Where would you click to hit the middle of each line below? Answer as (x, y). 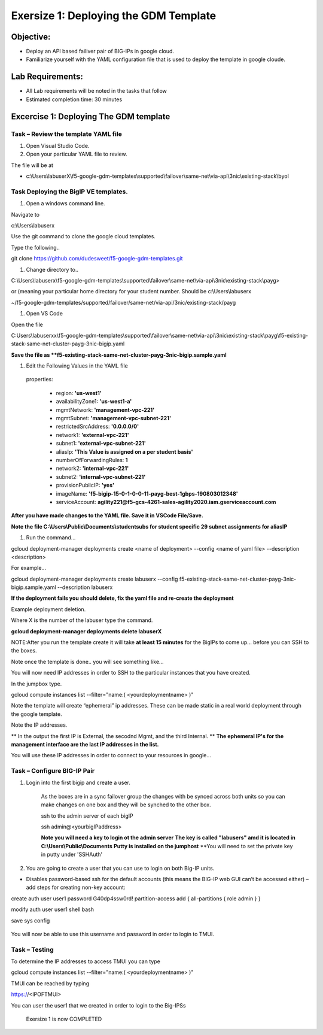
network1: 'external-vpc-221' (92, 435)
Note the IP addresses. (39, 725)
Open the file (27, 324)
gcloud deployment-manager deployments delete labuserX (86, 631)
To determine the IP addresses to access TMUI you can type (86, 961)
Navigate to (25, 214)
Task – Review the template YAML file (66, 133)
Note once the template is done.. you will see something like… (87, 661)
